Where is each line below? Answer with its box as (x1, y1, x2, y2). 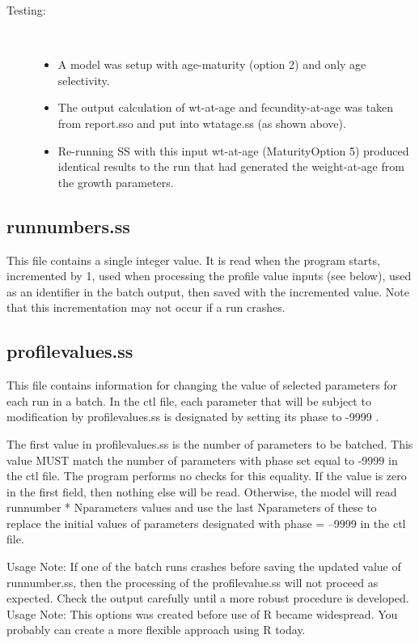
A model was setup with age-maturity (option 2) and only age (57, 56, 366, 73)
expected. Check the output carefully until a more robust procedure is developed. (6, 590, 409, 607)
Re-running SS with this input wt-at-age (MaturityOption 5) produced (57, 142, 409, 159)
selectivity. (57, 71, 110, 88)
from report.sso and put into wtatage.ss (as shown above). (57, 114, 346, 131)
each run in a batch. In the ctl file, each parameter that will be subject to (6, 392, 371, 409)
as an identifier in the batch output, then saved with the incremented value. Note (6, 283, 410, 300)
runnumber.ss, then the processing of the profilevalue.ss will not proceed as (6, 573, 379, 590)
